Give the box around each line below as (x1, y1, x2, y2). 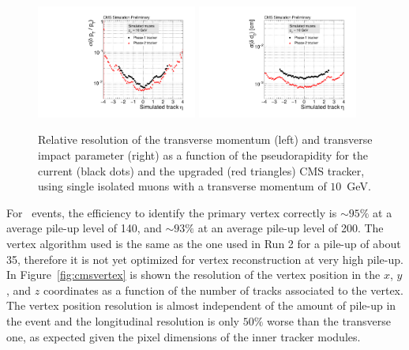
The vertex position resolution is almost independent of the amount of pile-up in (6, 297, 396, 314)
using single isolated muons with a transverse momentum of (38, 178, 327, 194)
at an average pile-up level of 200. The (197, 220, 384, 236)
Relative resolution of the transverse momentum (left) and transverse (38, 131, 373, 148)
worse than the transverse (267, 312, 392, 329)
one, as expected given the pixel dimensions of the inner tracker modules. (6, 328, 361, 344)
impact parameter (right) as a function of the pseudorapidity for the (38, 147, 369, 164)
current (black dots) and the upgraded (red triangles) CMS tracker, (38, 162, 365, 179)
